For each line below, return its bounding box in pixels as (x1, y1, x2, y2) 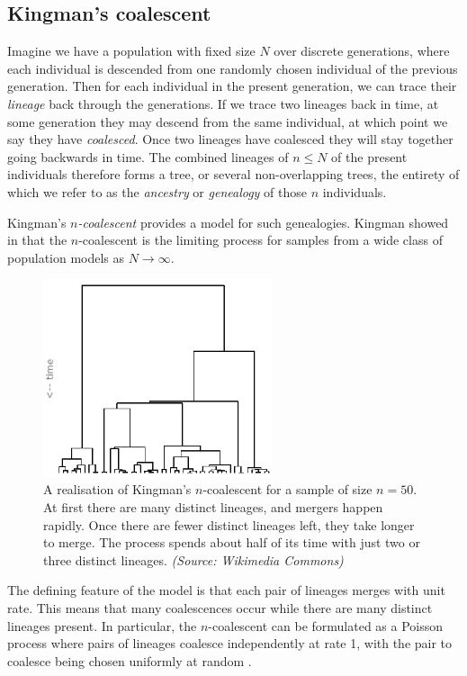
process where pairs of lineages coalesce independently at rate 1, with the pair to (7, 634, 453, 653)
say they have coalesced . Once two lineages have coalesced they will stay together (7, 130, 454, 149)
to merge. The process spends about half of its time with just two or (43, 533, 420, 552)
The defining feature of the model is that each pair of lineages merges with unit (7, 581, 445, 599)
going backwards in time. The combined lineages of (7, 147, 289, 166)
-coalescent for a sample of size (202, 480, 373, 499)
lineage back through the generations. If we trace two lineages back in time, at (7, 94, 439, 113)
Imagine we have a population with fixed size (7, 41, 256, 60)
